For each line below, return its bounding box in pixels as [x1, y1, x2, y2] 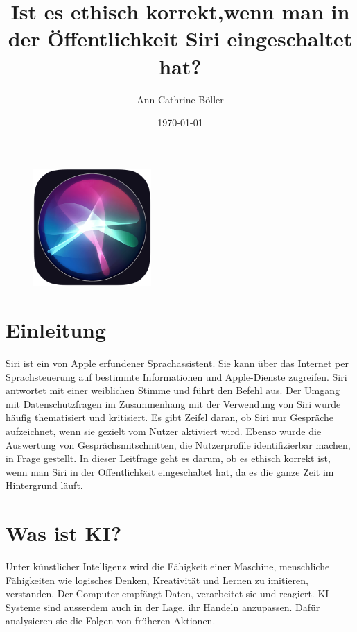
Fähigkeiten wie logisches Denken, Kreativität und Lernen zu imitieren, [6, 572, 308, 587]
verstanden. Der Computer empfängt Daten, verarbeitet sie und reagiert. [6, 586, 315, 601]
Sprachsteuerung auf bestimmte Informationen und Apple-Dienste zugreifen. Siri [6, 369, 347, 384]
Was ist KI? [6, 519, 122, 547]
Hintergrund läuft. [6, 478, 83, 493]
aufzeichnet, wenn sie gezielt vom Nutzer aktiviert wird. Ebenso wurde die [6, 423, 322, 438]
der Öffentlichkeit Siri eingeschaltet [8, 24, 353, 53]
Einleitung [6, 316, 107, 344]
